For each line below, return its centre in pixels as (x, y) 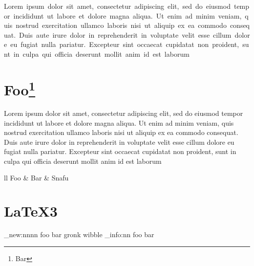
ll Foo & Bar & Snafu (36, 177)
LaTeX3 (31, 211)
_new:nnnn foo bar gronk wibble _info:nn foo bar (79, 234)
